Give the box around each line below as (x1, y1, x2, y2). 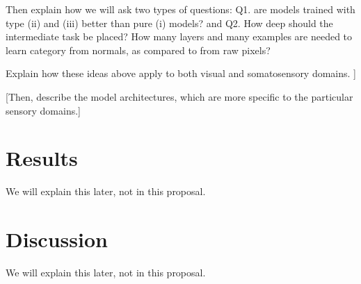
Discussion (6, 225, 108, 253)
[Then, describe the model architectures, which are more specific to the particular (6, 89, 353, 103)
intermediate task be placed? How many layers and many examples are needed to (6, 29, 353, 44)
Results (6, 144, 78, 172)
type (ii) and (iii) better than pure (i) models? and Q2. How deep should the (6, 15, 333, 30)
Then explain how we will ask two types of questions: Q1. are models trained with (6, 2, 355, 16)
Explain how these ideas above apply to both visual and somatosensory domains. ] (6, 66, 357, 81)
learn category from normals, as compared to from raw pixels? (6, 42, 271, 57)
